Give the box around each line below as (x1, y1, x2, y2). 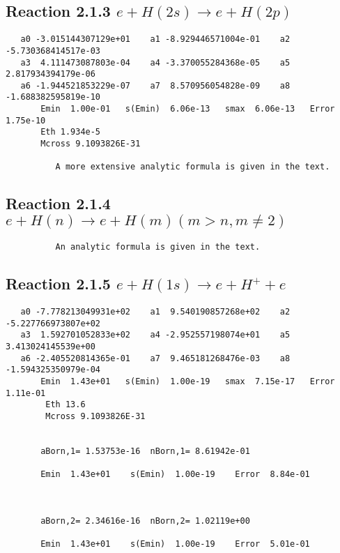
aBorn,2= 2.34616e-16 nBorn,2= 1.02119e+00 (40, 515, 250, 526)
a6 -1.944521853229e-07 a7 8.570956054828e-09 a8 (20, 80, 291, 91)
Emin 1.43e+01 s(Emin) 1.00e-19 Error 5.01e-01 (40, 539, 310, 550)
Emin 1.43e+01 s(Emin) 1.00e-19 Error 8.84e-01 (40, 469, 310, 480)
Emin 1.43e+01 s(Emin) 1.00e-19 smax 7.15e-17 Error (40, 377, 335, 387)
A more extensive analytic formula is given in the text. (55, 162, 330, 172)
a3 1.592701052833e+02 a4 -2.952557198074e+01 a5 (20, 330, 291, 340)
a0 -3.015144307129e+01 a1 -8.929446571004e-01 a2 (20, 34, 291, 45)
